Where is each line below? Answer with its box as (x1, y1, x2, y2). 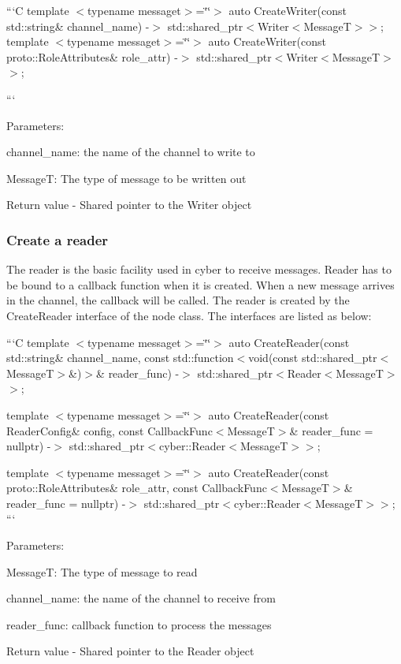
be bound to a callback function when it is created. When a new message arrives (6, 276, 395, 293)
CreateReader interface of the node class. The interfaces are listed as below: (6, 307, 372, 323)
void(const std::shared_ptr (248, 349, 377, 366)
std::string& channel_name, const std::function (6, 349, 234, 366)
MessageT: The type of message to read (6, 563, 198, 580)
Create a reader (6, 229, 109, 249)
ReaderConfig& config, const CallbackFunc (6, 422, 213, 438)
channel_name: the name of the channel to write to (6, 144, 255, 160)
